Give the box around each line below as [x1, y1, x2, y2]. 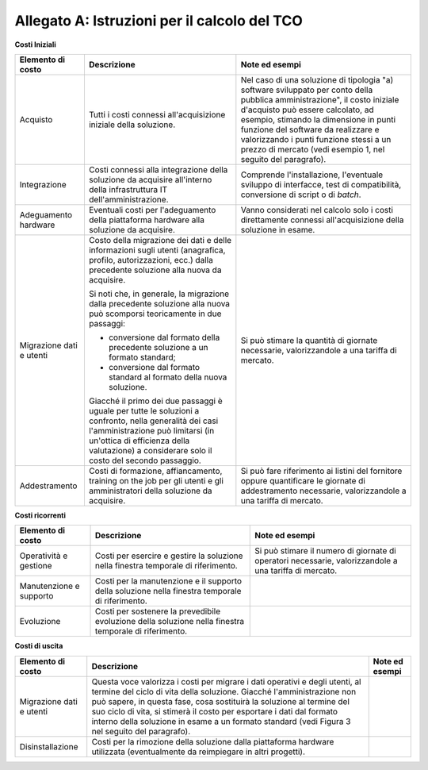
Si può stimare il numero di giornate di [254, 545, 396, 556]
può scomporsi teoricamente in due [88, 308, 222, 319]
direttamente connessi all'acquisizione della [240, 214, 404, 225]
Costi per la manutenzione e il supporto [95, 576, 242, 587]
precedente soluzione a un [108, 341, 208, 352]
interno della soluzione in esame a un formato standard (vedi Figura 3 [91, 715, 351, 726]
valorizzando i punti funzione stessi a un [240, 133, 392, 144]
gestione [19, 560, 52, 572]
